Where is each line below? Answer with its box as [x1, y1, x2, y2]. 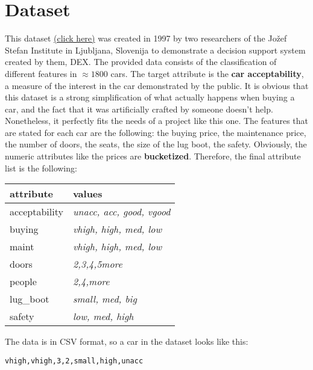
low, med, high [72, 309, 134, 324]
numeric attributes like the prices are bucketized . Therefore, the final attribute [5, 150, 301, 162]
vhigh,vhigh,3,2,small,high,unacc [5, 356, 144, 365]
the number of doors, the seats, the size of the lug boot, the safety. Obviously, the [5, 138, 307, 150]
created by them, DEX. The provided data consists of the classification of [5, 55, 277, 68]
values [72, 187, 103, 201]
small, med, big [72, 292, 137, 306]
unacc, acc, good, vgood [72, 205, 171, 219]
